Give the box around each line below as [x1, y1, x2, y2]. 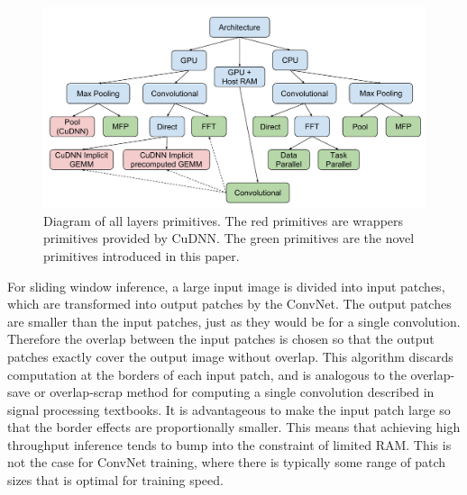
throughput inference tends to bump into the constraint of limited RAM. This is [7, 435, 452, 454]
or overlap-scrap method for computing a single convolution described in [34, 382, 435, 401]
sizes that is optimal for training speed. [7, 471, 224, 490]
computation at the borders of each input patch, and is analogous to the [7, 364, 407, 383]
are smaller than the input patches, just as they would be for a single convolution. [7, 311, 461, 330]
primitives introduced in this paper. [43, 246, 240, 265]
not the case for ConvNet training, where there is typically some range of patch [7, 453, 446, 472]
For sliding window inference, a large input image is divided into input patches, [7, 276, 445, 295]
